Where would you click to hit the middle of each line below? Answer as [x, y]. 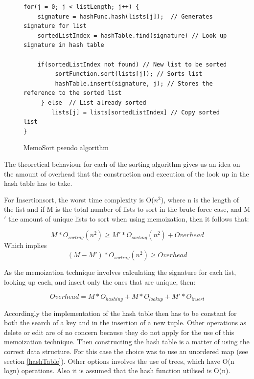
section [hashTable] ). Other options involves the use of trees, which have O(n [119, 361]
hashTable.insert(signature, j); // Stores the [134, 83]
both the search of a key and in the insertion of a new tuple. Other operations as [125, 323]
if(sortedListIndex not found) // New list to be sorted [132, 64]
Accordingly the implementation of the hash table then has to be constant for [120, 313]
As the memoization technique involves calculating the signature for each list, [120, 272]
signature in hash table [64, 45]
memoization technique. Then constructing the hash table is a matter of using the [127, 342]
